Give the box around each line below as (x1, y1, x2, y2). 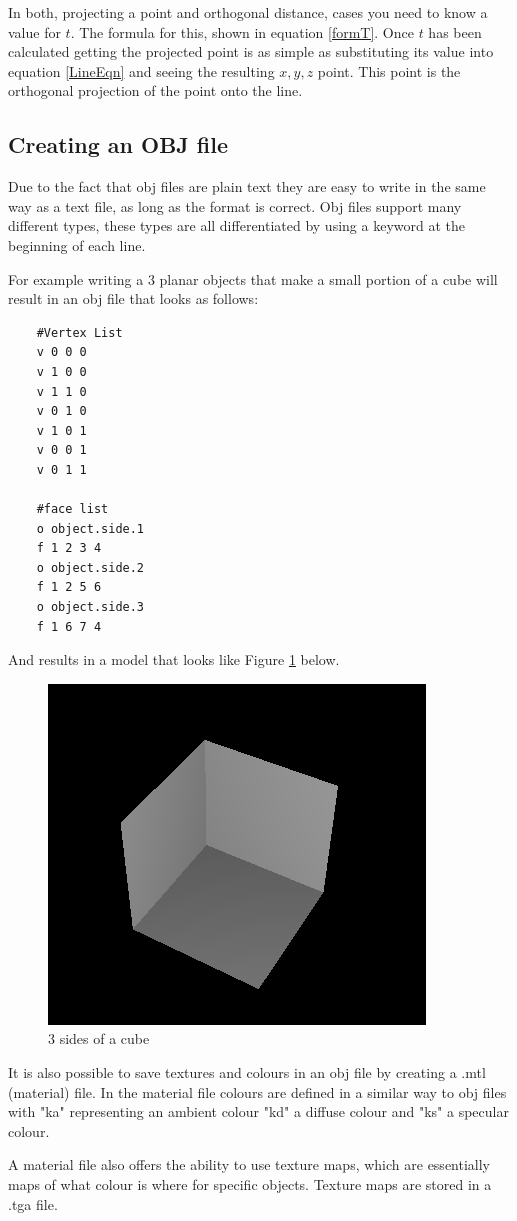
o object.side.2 (36, 560, 145, 575)
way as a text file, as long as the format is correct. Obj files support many (8, 195, 462, 216)
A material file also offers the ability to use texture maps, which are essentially (8, 1154, 491, 1175)
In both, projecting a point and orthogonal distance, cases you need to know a (8, 2, 488, 22)
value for (8, 21, 61, 42)
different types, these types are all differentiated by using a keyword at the (8, 215, 465, 236)
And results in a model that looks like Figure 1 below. (8, 649, 340, 670)
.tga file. (8, 1193, 58, 1214)
